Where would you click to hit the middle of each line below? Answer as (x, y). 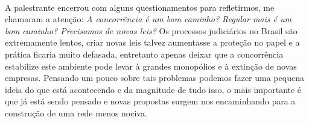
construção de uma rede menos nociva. (76, 112)
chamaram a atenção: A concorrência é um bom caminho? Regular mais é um (148, 19)
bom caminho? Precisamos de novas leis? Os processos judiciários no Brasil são (151, 30)
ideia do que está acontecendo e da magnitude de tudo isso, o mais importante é (153, 89)
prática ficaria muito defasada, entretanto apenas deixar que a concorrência (144, 54)
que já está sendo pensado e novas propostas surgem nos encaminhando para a (150, 101)
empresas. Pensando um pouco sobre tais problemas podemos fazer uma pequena (154, 78)
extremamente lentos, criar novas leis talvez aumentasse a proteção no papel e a (152, 42)
